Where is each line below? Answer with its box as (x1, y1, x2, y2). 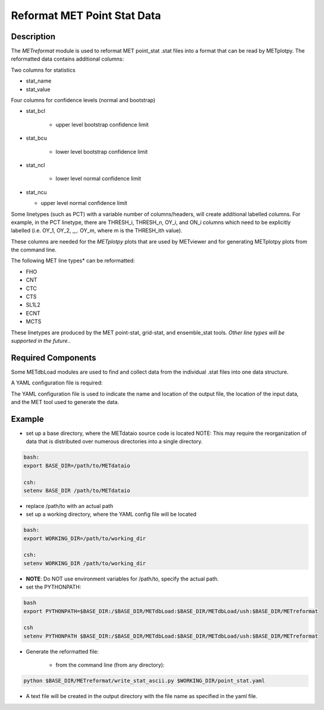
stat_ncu (26, 188, 47, 195)
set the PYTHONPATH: (26, 583, 81, 591)
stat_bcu (26, 134, 48, 142)
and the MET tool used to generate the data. (11, 399, 119, 406)
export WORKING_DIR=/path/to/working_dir (23, 535, 146, 542)
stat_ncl (26, 161, 45, 169)
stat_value (26, 86, 51, 93)
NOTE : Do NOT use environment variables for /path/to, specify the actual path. (26, 575, 219, 582)
